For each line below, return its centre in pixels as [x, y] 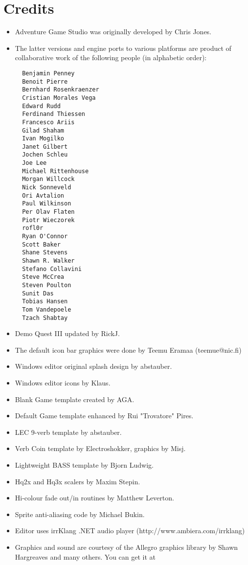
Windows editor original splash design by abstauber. [93, 366]
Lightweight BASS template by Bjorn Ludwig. [84, 465]
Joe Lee [34, 163]
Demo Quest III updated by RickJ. [67, 333]
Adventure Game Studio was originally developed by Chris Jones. [113, 32]
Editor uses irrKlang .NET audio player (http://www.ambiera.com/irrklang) [130, 531]
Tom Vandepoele [47, 309]
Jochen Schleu [45, 155]
